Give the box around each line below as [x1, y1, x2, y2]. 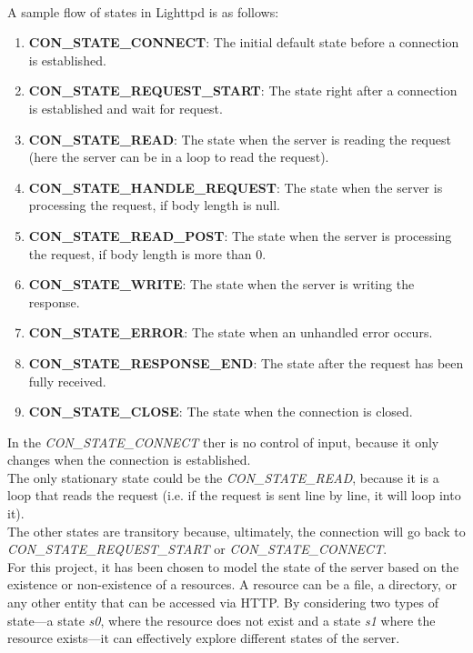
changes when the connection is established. [7, 450, 251, 469]
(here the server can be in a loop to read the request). [28, 147, 329, 166]
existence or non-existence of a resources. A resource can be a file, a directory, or [7, 575, 458, 594]
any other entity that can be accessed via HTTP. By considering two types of [7, 593, 439, 612]
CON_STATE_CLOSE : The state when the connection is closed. [28, 402, 413, 421]
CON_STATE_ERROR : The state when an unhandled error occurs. [28, 323, 433, 342]
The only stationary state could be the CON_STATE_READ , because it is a [7, 467, 439, 487]
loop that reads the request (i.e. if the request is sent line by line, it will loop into [7, 486, 461, 505]
